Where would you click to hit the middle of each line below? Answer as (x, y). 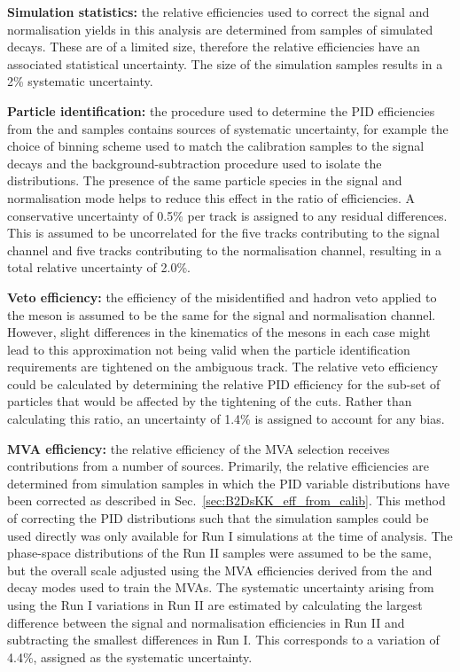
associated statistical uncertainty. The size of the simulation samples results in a (225, 63)
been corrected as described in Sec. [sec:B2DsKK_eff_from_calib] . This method (226, 500)
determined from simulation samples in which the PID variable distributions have (229, 483)
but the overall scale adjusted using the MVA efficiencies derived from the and (220, 570)
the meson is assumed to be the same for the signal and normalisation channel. (222, 314)
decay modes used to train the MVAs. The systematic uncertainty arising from (221, 587)
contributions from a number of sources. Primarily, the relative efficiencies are (218, 466)
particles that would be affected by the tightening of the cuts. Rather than (210, 401)
